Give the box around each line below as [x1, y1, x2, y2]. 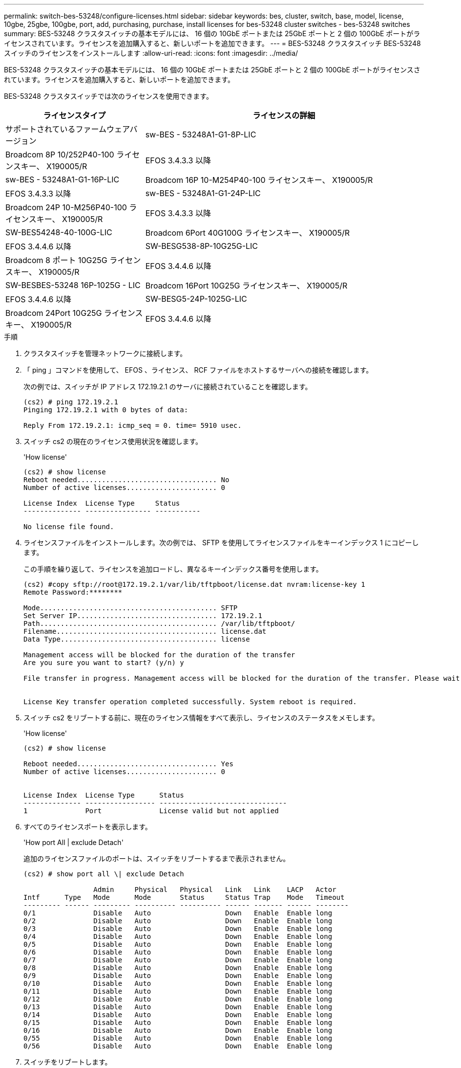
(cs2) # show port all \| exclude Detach [23, 870, 184, 878]
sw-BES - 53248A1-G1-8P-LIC [145, 130, 256, 139]
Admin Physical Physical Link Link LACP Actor [93, 886, 336, 893]
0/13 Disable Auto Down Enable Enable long [23, 1003, 333, 1011]
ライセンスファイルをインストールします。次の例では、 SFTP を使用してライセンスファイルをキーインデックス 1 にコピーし [23, 538, 419, 547]
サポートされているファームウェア [5, 124, 130, 134]
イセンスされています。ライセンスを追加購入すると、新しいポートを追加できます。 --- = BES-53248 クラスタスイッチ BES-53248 [4, 39, 421, 47]
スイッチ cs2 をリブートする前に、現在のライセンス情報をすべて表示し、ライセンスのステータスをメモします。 [23, 713, 379, 722]
